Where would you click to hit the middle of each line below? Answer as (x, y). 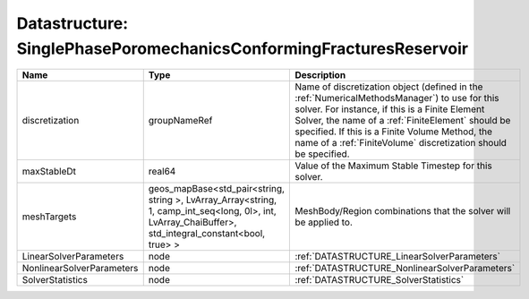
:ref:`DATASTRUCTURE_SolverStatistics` (380, 280)
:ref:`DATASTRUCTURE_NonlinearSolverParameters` (405, 269)
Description (320, 75)
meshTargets (49, 217)
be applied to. (324, 222)
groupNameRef (180, 121)
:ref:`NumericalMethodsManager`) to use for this (397, 98)
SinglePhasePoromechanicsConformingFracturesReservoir (243, 48)
